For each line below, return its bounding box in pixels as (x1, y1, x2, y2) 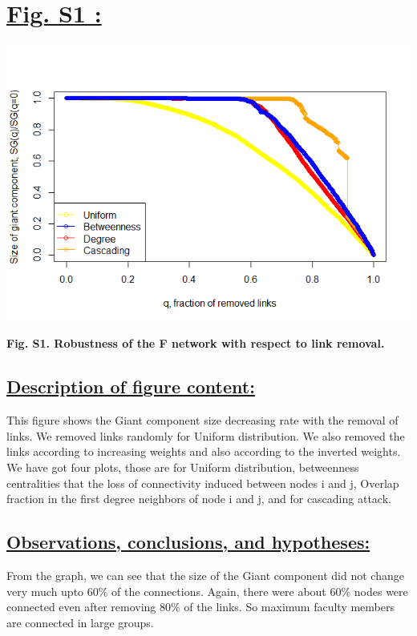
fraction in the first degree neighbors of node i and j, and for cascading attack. (6, 490, 391, 507)
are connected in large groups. (6, 614, 154, 630)
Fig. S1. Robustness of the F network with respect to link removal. (6, 335, 385, 352)
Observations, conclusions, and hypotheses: (6, 529, 370, 554)
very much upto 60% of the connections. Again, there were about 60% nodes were (6, 582, 408, 599)
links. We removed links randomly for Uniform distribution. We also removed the (6, 427, 405, 444)
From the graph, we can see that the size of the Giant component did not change (6, 566, 404, 583)
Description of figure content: (6, 374, 255, 399)
